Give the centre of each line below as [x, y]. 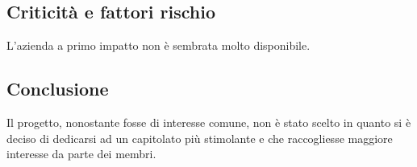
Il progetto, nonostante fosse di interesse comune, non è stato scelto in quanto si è [209, 122]
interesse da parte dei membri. [81, 154]
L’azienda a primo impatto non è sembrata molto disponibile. [158, 45]
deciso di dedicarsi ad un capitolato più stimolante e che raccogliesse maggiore [200, 138]
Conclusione [58, 89]
